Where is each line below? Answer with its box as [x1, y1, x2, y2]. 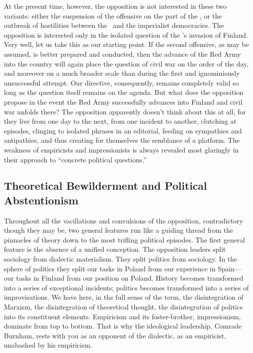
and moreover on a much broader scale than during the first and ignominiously [4, 68, 240, 78]
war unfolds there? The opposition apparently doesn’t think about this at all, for [4, 106, 246, 116]
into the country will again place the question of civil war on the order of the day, [4, 58, 249, 68]
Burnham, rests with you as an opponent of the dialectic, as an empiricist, [4, 330, 226, 340]
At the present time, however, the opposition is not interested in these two [4, 1, 227, 11]
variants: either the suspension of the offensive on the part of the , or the [4, 10, 222, 21]
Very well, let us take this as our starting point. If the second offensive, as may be [4, 39, 249, 49]
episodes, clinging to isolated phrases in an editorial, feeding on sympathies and [4, 125, 242, 135]
